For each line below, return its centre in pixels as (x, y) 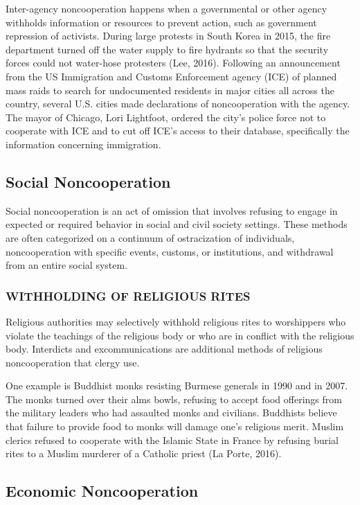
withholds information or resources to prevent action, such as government (161, 22)
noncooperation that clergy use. (73, 362)
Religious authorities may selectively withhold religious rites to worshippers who (176, 321)
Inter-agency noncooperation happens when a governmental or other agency (166, 8)
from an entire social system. (67, 265)
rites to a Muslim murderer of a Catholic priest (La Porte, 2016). (144, 453)
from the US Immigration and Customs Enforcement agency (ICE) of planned (171, 76)
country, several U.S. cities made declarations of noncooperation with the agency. (178, 104)
